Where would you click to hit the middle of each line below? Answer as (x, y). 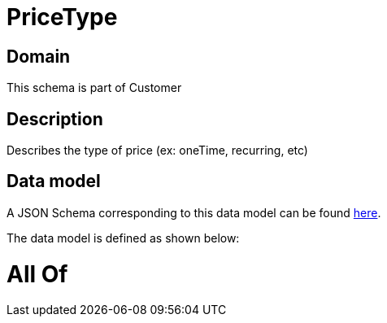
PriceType (62, 17)
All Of (37, 274)
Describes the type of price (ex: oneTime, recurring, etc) (157, 151)
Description (55, 119)
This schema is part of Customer (94, 88)
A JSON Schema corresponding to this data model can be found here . (194, 212)
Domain (39, 56)
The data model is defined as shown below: (123, 238)
